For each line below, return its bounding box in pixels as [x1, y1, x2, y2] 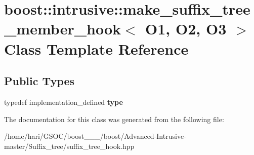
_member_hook [4, 18, 121, 39]
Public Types [4, 73, 75, 89]
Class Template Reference [4, 38, 189, 59]
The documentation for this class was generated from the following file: [4, 113, 224, 124]
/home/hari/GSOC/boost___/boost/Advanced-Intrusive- [4, 131, 186, 141]
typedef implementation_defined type [4, 96, 123, 107]
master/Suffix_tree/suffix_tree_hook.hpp [4, 140, 135, 151]
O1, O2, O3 [145, 18, 227, 39]
